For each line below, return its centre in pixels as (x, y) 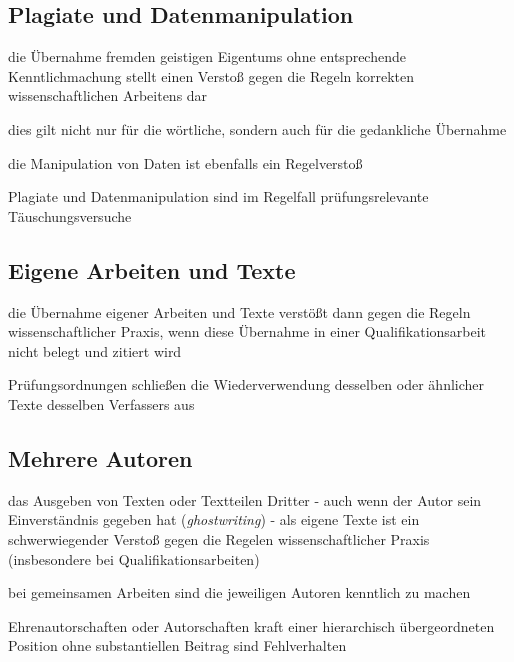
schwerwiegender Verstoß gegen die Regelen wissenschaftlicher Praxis (219, 538)
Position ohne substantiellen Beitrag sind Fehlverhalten (177, 645)
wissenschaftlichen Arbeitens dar (108, 95)
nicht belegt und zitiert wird (95, 350)
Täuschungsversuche (70, 215)
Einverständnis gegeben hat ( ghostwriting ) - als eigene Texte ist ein (214, 519)
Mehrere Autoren (100, 457)
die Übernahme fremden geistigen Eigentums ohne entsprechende (207, 56)
